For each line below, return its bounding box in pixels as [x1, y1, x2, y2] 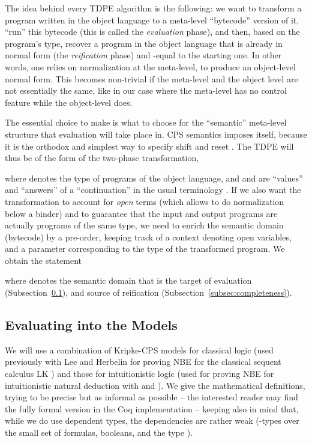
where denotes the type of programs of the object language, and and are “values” [5, 171, 303, 184]
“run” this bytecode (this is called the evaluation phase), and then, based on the [5, 25, 300, 38]
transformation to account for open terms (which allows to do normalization [5, 195, 284, 207]
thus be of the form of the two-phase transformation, [5, 151, 199, 164]
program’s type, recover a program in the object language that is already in [5, 37, 283, 49]
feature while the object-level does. [5, 96, 133, 108]
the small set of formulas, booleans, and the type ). [5, 426, 193, 439]
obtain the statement [5, 254, 82, 266]
